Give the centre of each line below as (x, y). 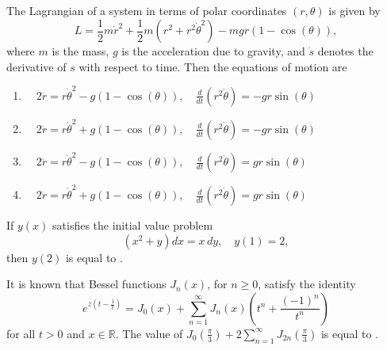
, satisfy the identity (307, 284)
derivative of (36, 66)
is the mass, (80, 51)
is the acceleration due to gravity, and (213, 51)
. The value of (149, 333)
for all (21, 333)
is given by (354, 10)
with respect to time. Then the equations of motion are (213, 66)
